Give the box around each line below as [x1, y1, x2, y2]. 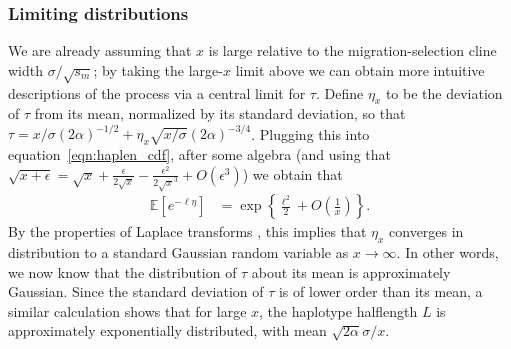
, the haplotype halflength [259, 300, 418, 321]
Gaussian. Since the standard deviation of [8, 281, 264, 302]
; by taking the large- [93, 59, 223, 80]
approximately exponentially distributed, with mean [8, 320, 327, 341]
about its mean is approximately [251, 261, 451, 282]
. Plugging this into [251, 123, 370, 144]
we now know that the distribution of [8, 261, 237, 282]
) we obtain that [242, 163, 343, 184]
